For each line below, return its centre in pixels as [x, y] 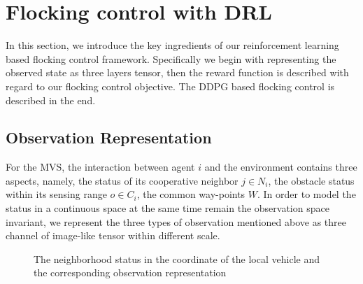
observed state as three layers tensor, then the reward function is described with [177, 72]
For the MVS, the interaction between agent [100, 167]
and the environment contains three [281, 167]
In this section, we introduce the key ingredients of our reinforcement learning [172, 45]
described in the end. [51, 100]
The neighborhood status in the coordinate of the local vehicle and [177, 258]
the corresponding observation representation [130, 272]
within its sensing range [56, 194]
